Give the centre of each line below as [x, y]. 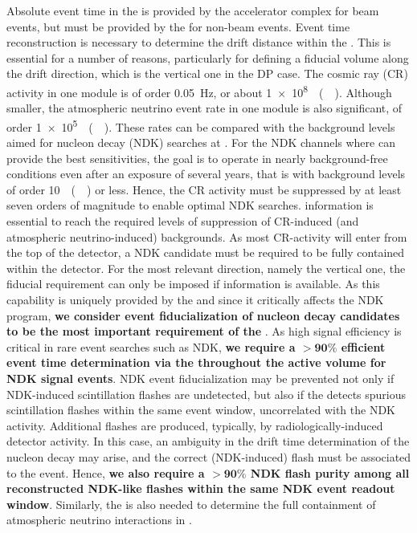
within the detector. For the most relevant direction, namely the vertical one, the [206, 268]
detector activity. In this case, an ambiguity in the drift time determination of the [208, 441]
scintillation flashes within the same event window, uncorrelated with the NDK [201, 410]
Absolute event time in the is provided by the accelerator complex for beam [193, 10]
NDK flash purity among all [330, 472]
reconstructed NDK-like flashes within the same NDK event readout [201, 488]
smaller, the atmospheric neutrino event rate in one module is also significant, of [204, 108]
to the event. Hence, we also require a [106, 472]
